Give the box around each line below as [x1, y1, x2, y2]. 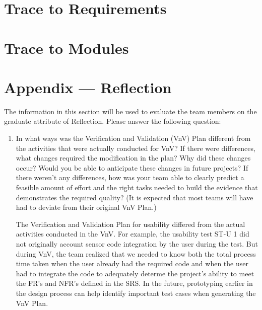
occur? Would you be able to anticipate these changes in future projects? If [16, 162, 248, 173]
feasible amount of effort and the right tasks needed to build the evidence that [16, 182, 258, 193]
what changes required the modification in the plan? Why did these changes [16, 152, 251, 163]
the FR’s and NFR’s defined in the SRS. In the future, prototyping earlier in [16, 278, 253, 288]
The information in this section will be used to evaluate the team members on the [4, 106, 257, 116]
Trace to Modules [4, 37, 129, 58]
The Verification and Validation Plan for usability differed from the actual [16, 218, 245, 229]
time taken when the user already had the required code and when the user [16, 258, 248, 269]
